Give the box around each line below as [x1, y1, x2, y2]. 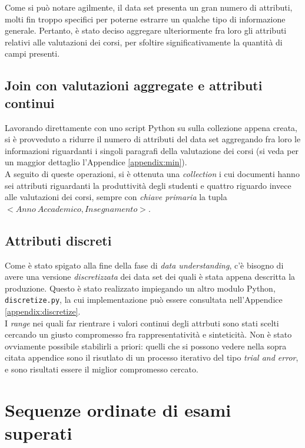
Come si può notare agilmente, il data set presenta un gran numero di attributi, [5, 1, 293, 13]
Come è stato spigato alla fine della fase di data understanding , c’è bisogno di [5, 259, 284, 271]
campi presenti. [5, 47, 60, 60]
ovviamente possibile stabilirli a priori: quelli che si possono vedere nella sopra [5, 339, 287, 352]
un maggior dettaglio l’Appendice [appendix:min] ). [5, 156, 187, 168]
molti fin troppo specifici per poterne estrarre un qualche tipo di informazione [5, 12, 286, 25]
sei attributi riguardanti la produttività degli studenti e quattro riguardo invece [5, 179, 291, 191]
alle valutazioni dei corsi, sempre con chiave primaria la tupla [5, 191, 227, 203]
